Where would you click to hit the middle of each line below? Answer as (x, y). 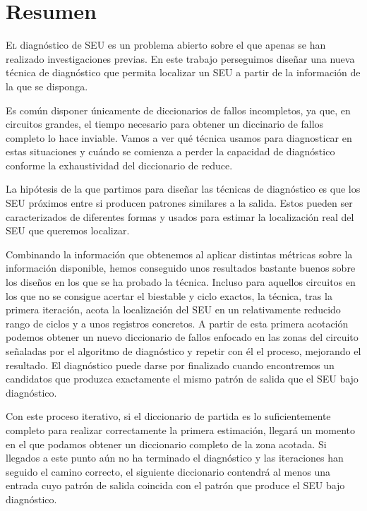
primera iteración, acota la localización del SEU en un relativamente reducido (173, 309)
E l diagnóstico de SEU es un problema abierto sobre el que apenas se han (166, 45)
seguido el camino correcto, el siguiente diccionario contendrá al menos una (168, 471)
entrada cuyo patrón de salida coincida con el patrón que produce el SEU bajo (175, 485)
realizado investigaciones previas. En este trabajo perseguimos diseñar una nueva (180, 58)
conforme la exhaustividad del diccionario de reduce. (119, 165)
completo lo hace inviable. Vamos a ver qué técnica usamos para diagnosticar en (179, 137)
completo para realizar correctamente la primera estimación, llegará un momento (181, 429)
